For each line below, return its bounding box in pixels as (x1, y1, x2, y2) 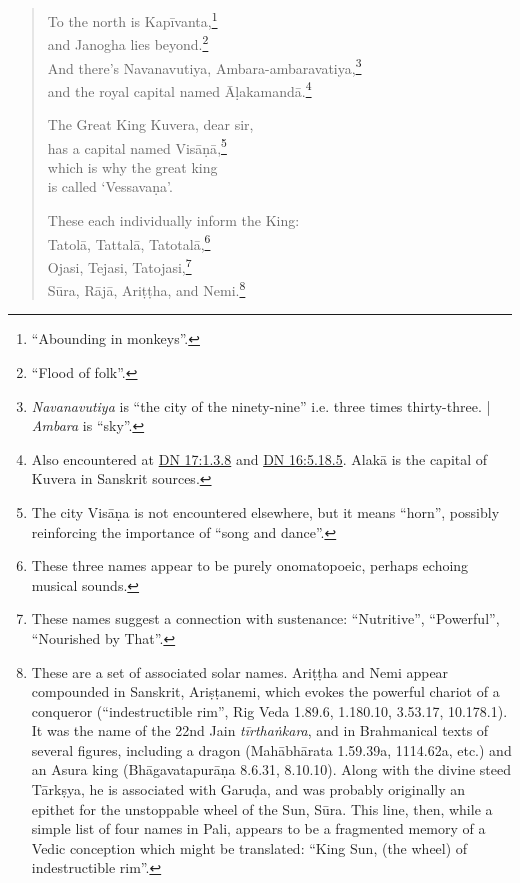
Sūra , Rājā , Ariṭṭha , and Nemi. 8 (47, 277, 246, 300)
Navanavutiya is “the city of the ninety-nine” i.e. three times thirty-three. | (31, 395, 491, 416)
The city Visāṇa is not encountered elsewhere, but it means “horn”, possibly (31, 501, 500, 522)
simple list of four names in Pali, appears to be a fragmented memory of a (31, 818, 486, 839)
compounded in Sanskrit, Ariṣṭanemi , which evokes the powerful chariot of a (31, 681, 500, 702)
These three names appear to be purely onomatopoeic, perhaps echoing (31, 555, 469, 576)
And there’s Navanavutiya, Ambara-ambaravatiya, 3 (47, 54, 362, 78)
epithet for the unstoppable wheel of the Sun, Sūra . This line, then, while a (31, 798, 493, 819)
